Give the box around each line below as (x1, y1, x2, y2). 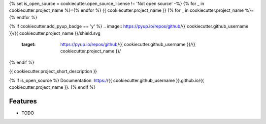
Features (9, 97, 37, 105)
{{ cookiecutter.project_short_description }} (9, 69, 97, 74)
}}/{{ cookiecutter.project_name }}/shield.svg (9, 30, 101, 36)
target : (21, 41, 36, 47)
